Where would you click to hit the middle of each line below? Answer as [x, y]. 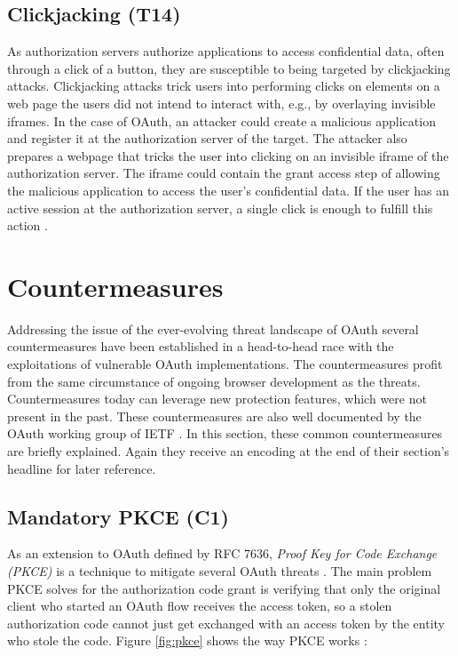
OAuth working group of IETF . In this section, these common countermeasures [225, 433]
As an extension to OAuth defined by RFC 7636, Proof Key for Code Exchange [222, 553]
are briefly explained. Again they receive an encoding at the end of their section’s [229, 451]
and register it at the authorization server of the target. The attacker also [207, 138]
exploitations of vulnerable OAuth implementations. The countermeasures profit [225, 364]
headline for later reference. [82, 468]
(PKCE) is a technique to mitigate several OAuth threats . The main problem [220, 571]
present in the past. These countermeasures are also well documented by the [214, 416]
